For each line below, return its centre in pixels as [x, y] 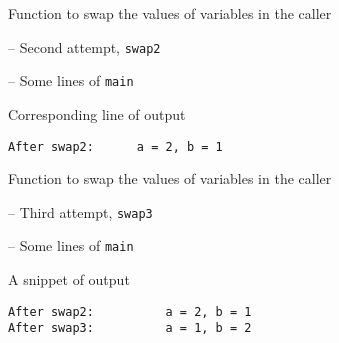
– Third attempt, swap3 [80, 211]
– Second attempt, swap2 [84, 46]
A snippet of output [69, 279]
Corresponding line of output [97, 113]
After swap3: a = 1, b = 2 [130, 328]
